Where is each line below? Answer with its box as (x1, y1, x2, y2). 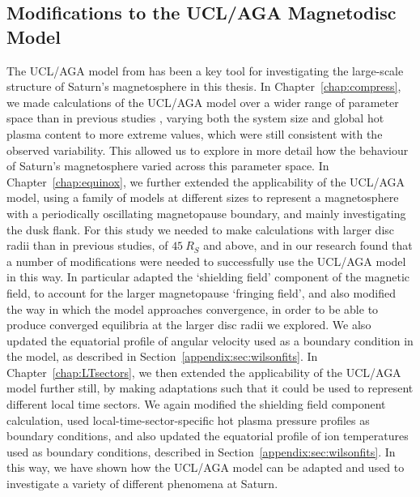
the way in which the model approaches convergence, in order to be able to (6, 300, 379, 317)
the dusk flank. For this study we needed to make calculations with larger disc (6, 221, 395, 238)
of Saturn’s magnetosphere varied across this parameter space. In (6, 157, 329, 174)
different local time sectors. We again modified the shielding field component (6, 396, 386, 413)
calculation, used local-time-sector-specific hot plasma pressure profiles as (6, 411, 370, 428)
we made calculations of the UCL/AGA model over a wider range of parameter (6, 93, 399, 110)
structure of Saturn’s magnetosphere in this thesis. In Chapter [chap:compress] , (6, 78, 401, 95)
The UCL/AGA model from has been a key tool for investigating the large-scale (6, 62, 404, 79)
